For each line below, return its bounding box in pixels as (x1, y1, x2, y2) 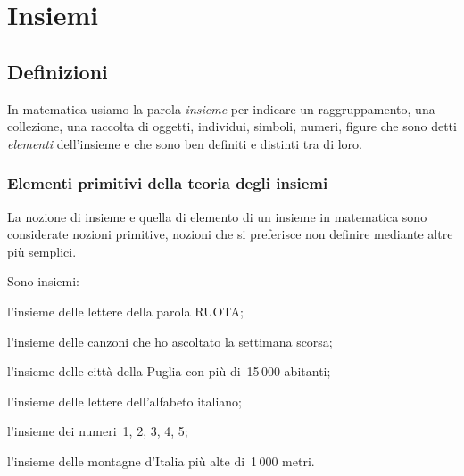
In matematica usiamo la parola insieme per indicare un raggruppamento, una (7, 99, 435, 118)
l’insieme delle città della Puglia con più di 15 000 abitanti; (7, 362, 331, 381)
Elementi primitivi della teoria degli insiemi (7, 172, 328, 194)
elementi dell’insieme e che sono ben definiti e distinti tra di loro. (7, 134, 362, 152)
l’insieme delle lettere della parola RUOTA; (7, 301, 244, 320)
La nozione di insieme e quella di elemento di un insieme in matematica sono (7, 207, 427, 226)
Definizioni (7, 57, 108, 85)
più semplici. (7, 242, 77, 260)
